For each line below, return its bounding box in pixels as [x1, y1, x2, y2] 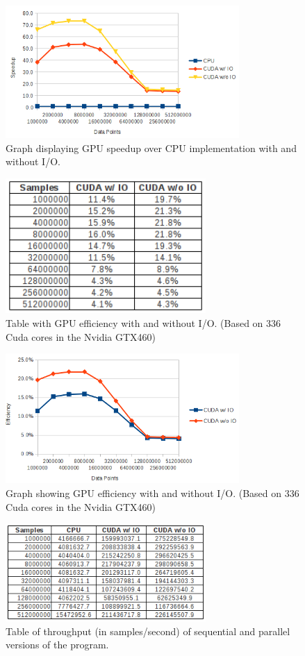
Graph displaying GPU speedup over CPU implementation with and [6, 140, 297, 155]
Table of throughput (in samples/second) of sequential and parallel [6, 623, 290, 638]
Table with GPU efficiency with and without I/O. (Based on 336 [6, 316, 281, 330]
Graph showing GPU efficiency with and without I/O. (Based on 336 [6, 486, 299, 501]
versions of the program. [6, 637, 109, 652]
